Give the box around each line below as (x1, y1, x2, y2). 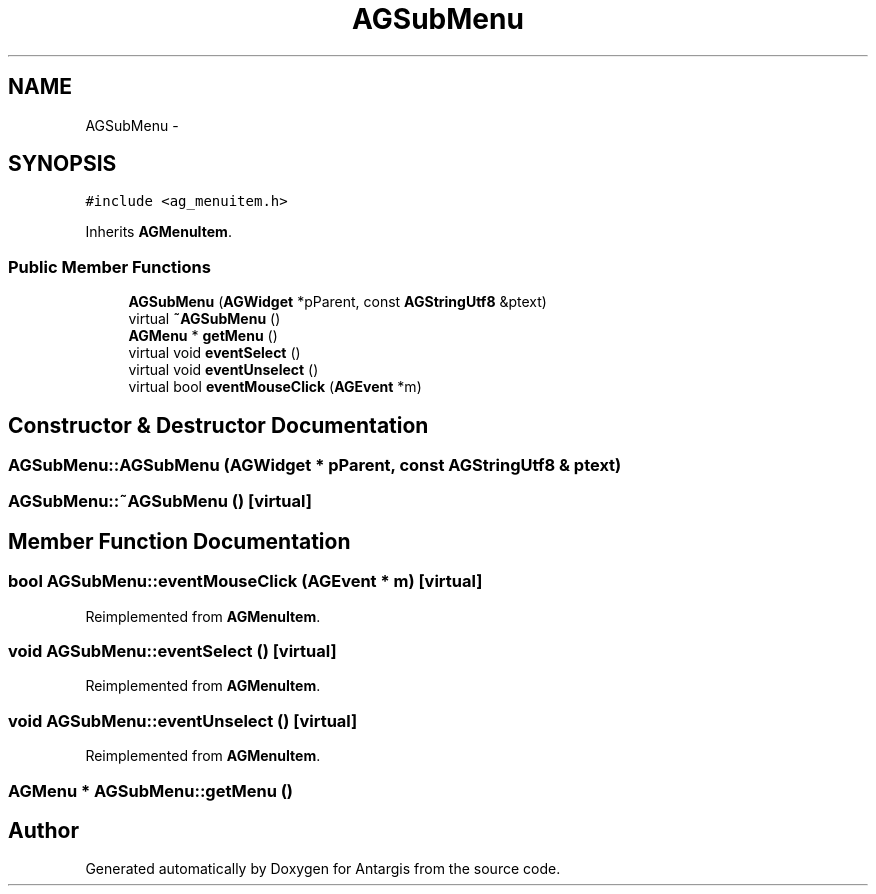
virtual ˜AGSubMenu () (128, 310, 281, 328)
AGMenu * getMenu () (128, 327, 278, 345)
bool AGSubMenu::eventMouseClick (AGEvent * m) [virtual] (8, 571, 483, 592)
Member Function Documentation (8, 528, 351, 554)
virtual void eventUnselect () (128, 361, 319, 379)
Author (8, 817, 79, 843)
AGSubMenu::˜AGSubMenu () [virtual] (8, 491, 312, 512)
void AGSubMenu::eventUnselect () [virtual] (8, 710, 358, 731)
